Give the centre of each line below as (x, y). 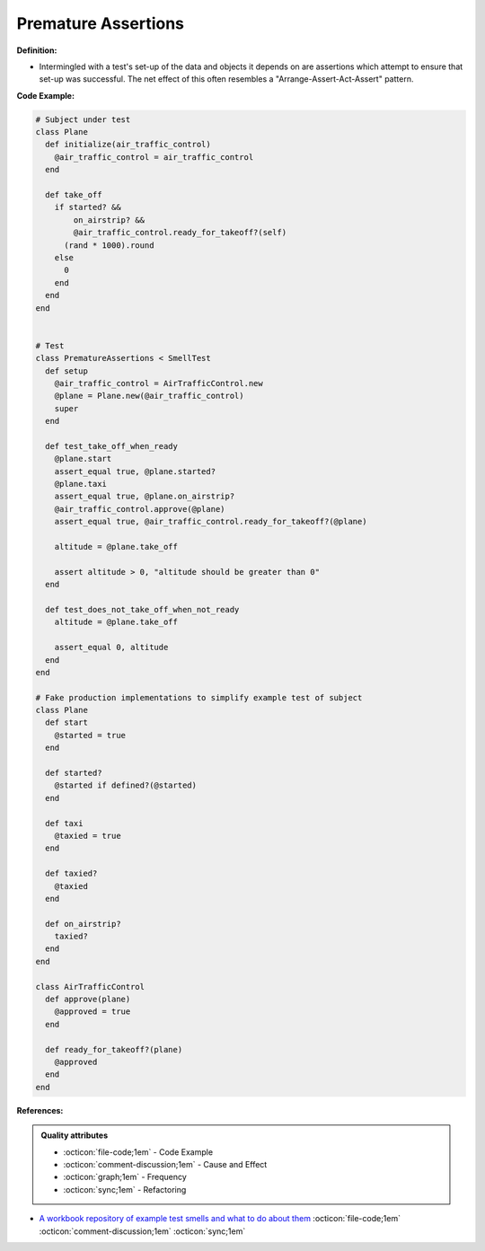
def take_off (74, 195)
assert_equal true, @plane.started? (135, 471)
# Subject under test (83, 119)
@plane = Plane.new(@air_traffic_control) (149, 396)
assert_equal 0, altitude (111, 648)
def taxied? (71, 874)
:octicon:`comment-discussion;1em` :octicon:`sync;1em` (142, 1231)
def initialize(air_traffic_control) (128, 145)
